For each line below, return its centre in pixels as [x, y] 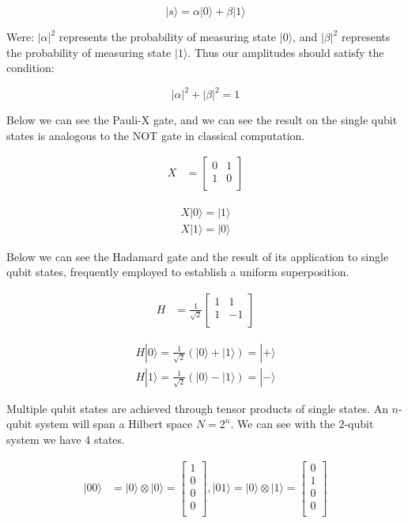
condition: [30, 68]
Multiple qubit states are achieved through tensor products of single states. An [197, 408]
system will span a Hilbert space [114, 424]
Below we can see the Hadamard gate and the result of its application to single [198, 256]
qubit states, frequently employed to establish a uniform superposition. [178, 272]
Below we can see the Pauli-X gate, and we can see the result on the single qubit [202, 120]
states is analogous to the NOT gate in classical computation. [156, 135]
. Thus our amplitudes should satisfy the [286, 52]
